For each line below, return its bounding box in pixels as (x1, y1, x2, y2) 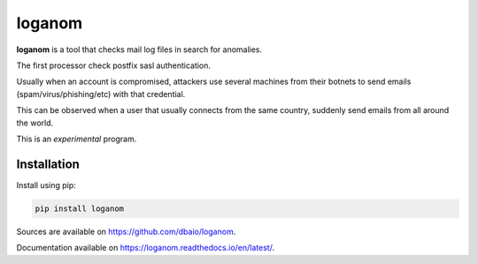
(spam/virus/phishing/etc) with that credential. (16, 88, 186, 99)
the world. (16, 117, 54, 128)
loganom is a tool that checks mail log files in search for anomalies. (16, 44, 263, 55)
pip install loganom (35, 203, 124, 214)
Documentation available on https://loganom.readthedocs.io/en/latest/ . (16, 243, 274, 253)
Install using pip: (16, 179, 77, 190)
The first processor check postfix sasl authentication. (16, 60, 212, 71)
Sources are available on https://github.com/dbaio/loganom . (16, 226, 236, 237)
